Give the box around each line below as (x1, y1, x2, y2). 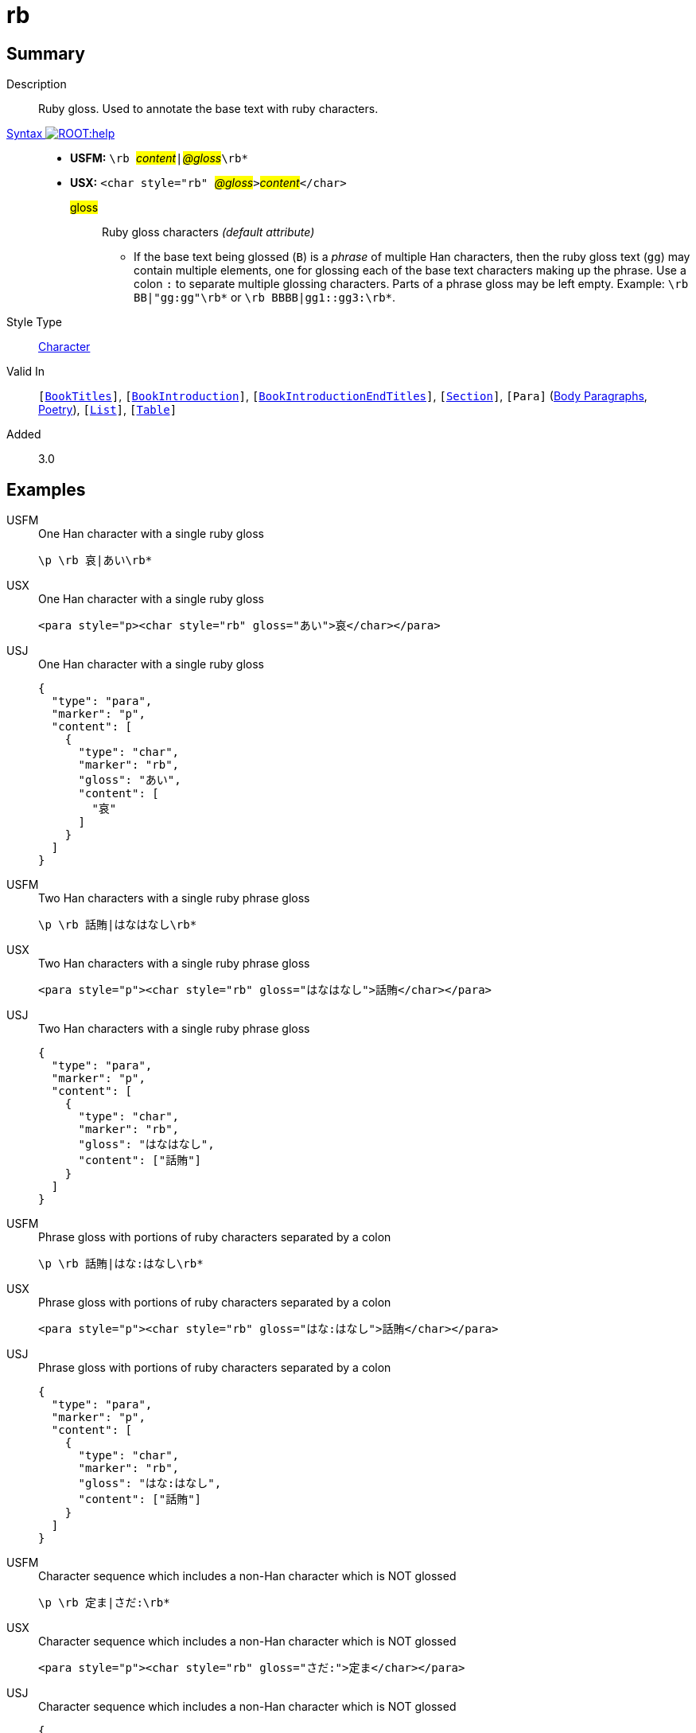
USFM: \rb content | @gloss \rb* (70, 151, 248, 166)
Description (6, 77, 67, 92)
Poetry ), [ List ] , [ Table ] (38, 403, 177, 417)
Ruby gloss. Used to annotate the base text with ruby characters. (38, 102, 379, 116)
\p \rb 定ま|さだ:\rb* (38, 1596, 170, 1610)
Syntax (6, 127, 43, 141)
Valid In (6, 364, 45, 379)
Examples (6, 479, 86, 500)
